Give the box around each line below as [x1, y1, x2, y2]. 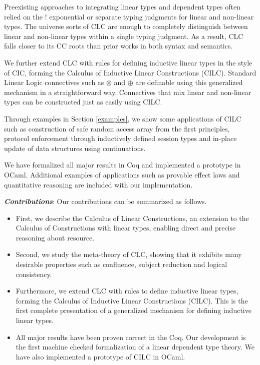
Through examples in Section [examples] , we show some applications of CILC [4, 113, 241, 123]
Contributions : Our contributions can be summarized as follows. [4, 196, 207, 206]
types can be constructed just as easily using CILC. [4, 96, 162, 107]
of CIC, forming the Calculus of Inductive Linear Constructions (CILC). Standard [4, 67, 256, 77]
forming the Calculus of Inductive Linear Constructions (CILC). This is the [16, 295, 248, 305]
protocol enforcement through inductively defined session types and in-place [4, 133, 237, 143]
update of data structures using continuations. [4, 142, 146, 153]
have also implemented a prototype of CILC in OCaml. [16, 351, 185, 361]
